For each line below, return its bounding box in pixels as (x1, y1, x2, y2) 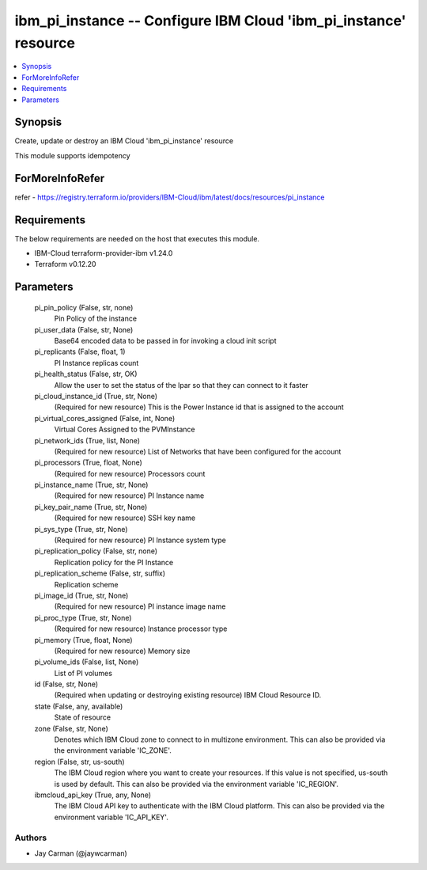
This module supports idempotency (14, 150, 130, 160)
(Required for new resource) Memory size (54, 646, 191, 655)
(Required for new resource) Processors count (54, 469, 206, 478)
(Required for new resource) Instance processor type (54, 624, 228, 633)
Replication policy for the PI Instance (54, 557, 174, 567)
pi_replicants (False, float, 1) (34, 347, 126, 356)
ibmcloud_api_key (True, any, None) (34, 790, 152, 800)
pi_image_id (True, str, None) (34, 591, 129, 600)
